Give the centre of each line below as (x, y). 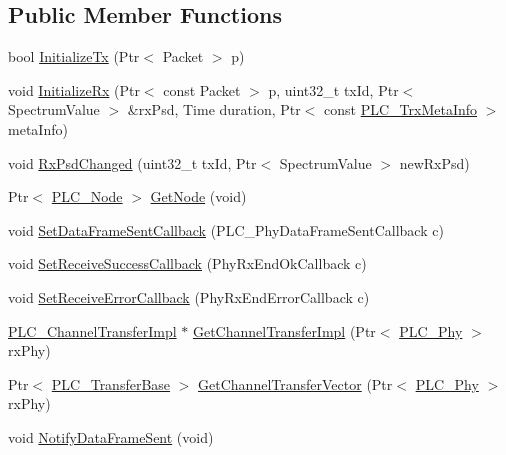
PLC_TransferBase (111, 383)
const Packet (202, 89)
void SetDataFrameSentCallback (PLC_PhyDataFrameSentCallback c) (226, 229)
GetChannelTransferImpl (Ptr (284, 330)
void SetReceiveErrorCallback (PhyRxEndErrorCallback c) (189, 296)
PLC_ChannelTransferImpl (92, 330)
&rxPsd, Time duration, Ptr (214, 109)
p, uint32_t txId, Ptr (333, 89)
